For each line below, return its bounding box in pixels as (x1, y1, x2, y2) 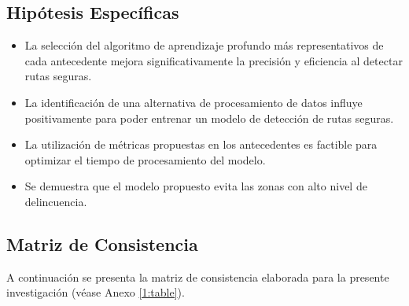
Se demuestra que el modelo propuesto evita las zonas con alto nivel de (24, 178, 367, 194)
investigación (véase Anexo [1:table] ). (6, 284, 185, 300)
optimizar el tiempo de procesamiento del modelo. (24, 151, 266, 168)
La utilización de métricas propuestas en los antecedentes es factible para (24, 136, 378, 153)
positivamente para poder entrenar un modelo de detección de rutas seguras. (24, 109, 394, 126)
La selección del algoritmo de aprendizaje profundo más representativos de (24, 37, 384, 53)
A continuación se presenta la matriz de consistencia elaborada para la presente (6, 268, 389, 285)
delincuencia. (24, 193, 87, 209)
